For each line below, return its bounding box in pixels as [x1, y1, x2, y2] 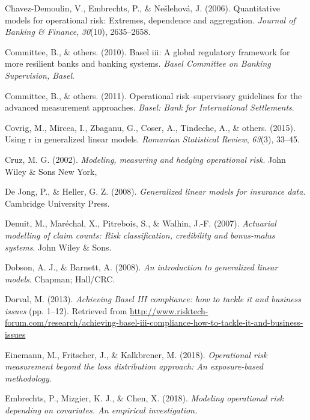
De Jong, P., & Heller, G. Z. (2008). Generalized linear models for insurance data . [5, 185, 306, 198]
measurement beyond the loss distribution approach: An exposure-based [5, 360, 263, 373]
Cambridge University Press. [5, 196, 110, 209]
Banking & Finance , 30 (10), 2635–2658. [5, 25, 151, 38]
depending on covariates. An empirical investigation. [5, 404, 198, 416]
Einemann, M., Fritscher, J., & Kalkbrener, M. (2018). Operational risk [5, 348, 267, 361]
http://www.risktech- [130, 304, 208, 317]
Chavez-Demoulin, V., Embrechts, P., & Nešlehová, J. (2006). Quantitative [5, 2, 280, 14]
